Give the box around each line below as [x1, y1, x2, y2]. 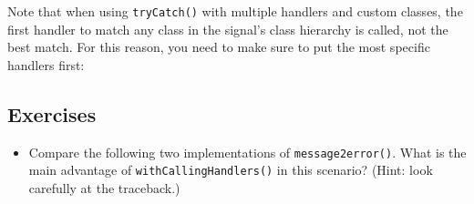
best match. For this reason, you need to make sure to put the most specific [7, 37, 430, 56]
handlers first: [7, 55, 85, 74]
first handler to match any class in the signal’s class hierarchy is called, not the [7, 19, 448, 38]
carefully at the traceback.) [28, 178, 180, 197]
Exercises [7, 99, 97, 127]
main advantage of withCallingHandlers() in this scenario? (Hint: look [28, 160, 433, 179]
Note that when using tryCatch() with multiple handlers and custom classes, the [7, 2, 463, 20]
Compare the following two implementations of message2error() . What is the [28, 142, 467, 161]
